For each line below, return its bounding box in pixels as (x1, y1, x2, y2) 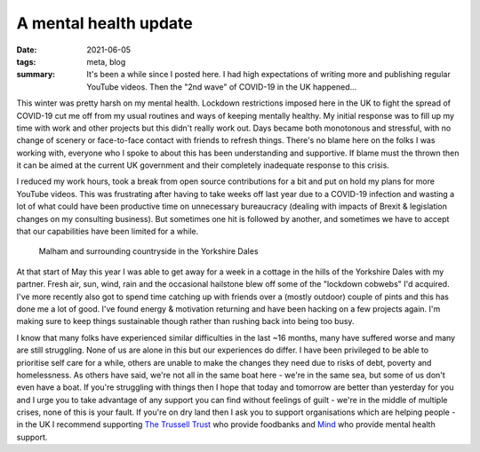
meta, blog (86, 56, 126, 67)
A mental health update (16, 13, 193, 33)
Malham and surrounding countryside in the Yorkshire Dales (38, 246, 259, 257)
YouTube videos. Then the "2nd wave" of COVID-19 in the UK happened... (86, 81, 357, 92)
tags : (16, 56, 36, 67)
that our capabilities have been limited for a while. (16, 226, 199, 237)
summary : (16, 69, 56, 80)
